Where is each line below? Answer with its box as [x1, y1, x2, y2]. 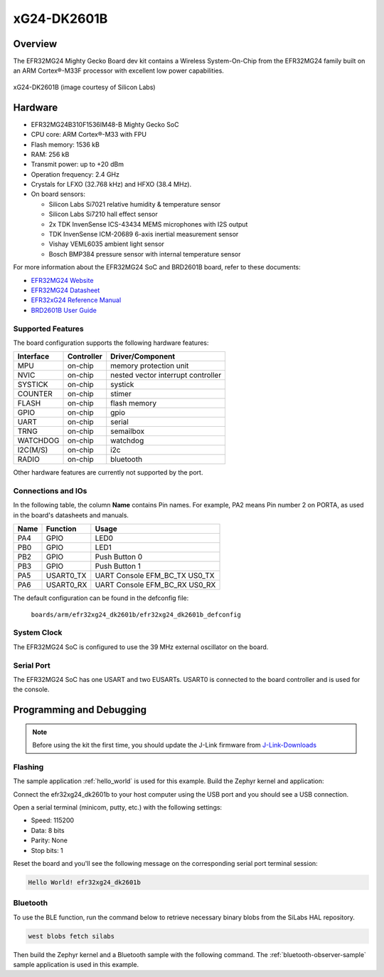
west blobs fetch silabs [28, 932, 115, 940]
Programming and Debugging [13, 704, 147, 716]
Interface [17, 351, 50, 361]
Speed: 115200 [31, 816, 75, 824]
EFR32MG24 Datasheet [31, 286, 100, 294]
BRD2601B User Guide [31, 306, 97, 314]
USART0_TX [46, 571, 87, 581]
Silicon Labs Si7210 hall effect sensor [48, 210, 158, 219]
